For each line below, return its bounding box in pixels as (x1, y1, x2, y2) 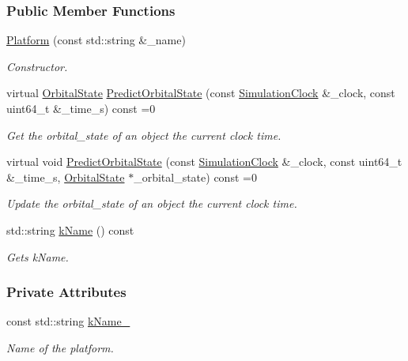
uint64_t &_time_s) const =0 (6, 100, 156, 116)
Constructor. (6, 58, 68, 74)
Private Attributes (6, 282, 127, 302)
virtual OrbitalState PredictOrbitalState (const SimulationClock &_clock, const (6, 85, 395, 101)
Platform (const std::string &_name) (6, 32, 186, 48)
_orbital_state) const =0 (134, 168, 257, 185)
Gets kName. (6, 248, 69, 265)
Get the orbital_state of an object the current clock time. (6, 126, 281, 143)
